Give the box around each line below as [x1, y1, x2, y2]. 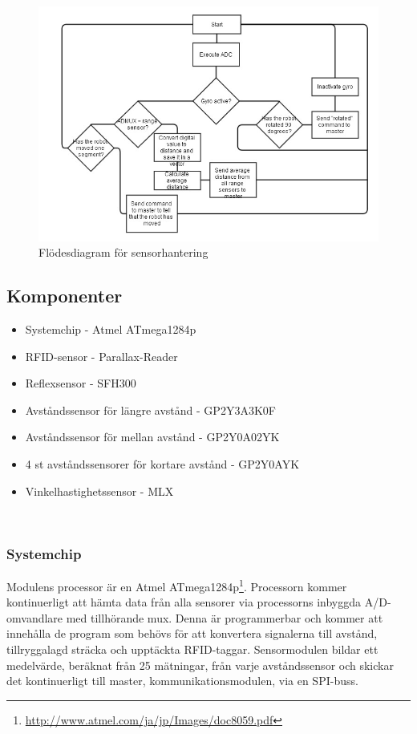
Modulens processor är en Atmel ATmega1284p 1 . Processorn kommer [6, 576, 347, 594]
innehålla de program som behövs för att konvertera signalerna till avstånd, [6, 625, 378, 642]
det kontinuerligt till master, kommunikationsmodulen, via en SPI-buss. [6, 672, 358, 689]
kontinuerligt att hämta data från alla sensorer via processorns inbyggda [6, 594, 362, 610]
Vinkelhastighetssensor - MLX [25, 482, 174, 499]
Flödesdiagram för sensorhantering [38, 244, 208, 261]
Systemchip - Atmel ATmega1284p [25, 321, 196, 338]
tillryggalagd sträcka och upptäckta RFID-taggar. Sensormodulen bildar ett [6, 641, 379, 658]
